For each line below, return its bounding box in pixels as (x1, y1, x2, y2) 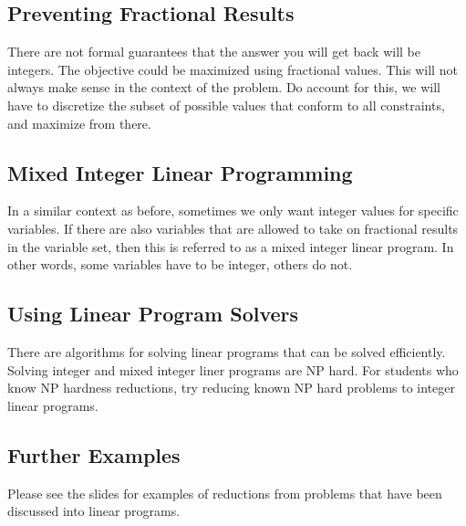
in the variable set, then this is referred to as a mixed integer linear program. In (7, 237, 454, 256)
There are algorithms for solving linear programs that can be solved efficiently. (7, 342, 446, 361)
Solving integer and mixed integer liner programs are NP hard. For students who (7, 360, 459, 379)
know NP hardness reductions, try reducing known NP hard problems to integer (7, 378, 456, 397)
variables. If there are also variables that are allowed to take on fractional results (7, 218, 459, 237)
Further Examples (7, 440, 181, 468)
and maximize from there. (7, 113, 151, 132)
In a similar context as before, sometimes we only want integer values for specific (7, 201, 459, 220)
